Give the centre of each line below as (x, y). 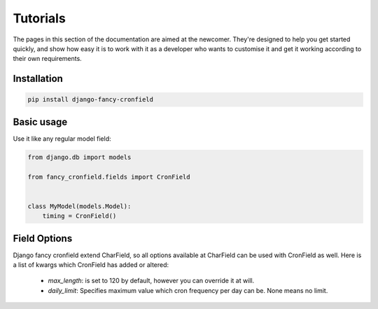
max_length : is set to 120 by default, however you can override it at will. (151, 281)
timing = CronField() (79, 216)
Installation (38, 79)
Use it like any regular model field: (62, 138)
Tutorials (39, 18)
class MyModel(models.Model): (79, 206)
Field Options (43, 238)
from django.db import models (79, 157)
